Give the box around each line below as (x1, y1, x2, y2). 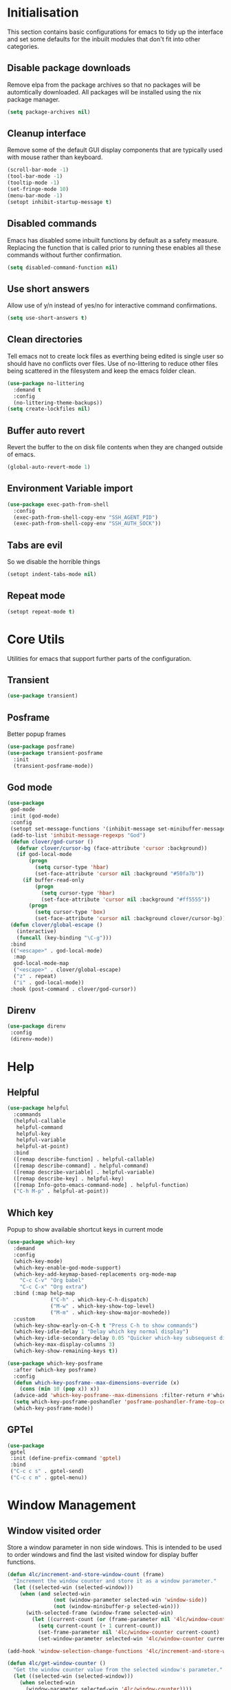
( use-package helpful (7, 1105, 69, 1112)
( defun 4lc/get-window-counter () (7, 1660, 107, 1667)
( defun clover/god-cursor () (10, 838, 94, 845)
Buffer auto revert (7, 425, 85, 436)
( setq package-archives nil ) (7, 108, 91, 115)
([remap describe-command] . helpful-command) (13, 1162, 149, 1169)
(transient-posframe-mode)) (13, 762, 94, 769)
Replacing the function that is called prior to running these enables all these (7, 243, 221, 252)
